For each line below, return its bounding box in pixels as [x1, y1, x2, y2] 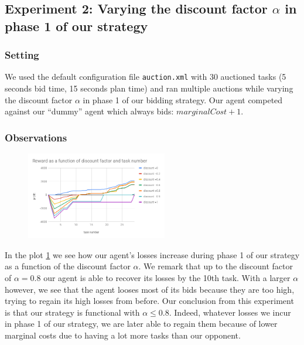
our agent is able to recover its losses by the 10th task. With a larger [43, 272, 291, 284]
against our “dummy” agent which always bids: [5, 105, 174, 117]
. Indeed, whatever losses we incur [169, 306, 291, 318]
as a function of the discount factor [5, 260, 131, 272]
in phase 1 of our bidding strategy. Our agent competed [83, 93, 283, 106]
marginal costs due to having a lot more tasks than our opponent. [5, 329, 241, 341]
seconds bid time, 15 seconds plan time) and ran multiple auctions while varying [5, 82, 293, 94]
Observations [5, 130, 67, 144]
